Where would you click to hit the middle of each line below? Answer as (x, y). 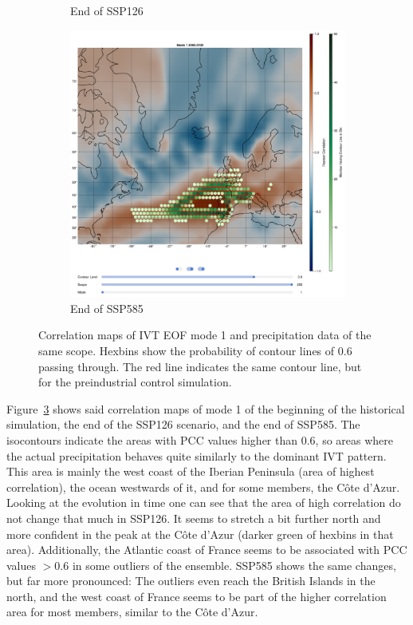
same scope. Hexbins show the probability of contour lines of (187, 350)
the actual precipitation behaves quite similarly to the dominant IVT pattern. (197, 455)
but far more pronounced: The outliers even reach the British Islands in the (191, 581)
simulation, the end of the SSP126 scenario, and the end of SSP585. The (183, 424)
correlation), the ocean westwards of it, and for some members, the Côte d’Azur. (203, 487)
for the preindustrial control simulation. (135, 382)
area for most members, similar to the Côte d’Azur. (132, 612)
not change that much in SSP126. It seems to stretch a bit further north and (194, 518)
